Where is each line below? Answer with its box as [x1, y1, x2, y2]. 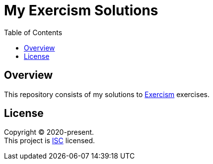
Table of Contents [4, 28, 63, 37]
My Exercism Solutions [4, 2, 158, 19]
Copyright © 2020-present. [4, 128, 94, 137]
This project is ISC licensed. [4, 136, 95, 145]
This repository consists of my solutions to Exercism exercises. [4, 90, 210, 99]
